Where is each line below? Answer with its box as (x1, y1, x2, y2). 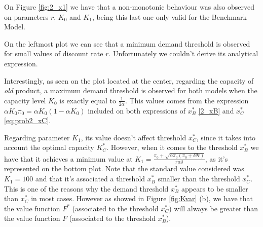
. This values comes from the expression (125, 95, 249, 105)
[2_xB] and (198, 105, 234, 116)
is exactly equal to (59, 95, 117, 105)
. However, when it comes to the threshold (106, 142, 238, 153)
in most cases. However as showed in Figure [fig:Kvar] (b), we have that (31, 193, 253, 204)
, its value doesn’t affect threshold (81, 132, 186, 142)
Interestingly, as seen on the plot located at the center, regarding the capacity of (4, 75, 254, 86)
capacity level (4, 95, 46, 105)
